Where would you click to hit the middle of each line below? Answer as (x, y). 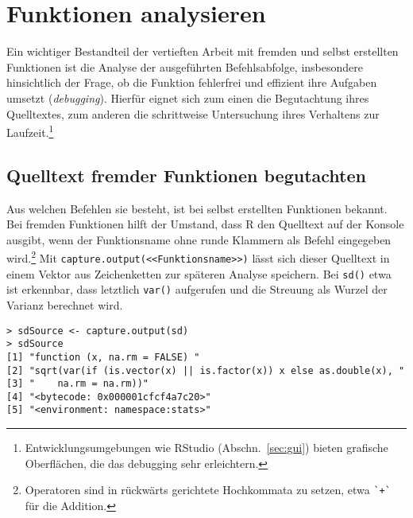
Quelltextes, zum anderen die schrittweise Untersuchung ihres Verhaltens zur (193, 113)
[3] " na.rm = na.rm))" (77, 384)
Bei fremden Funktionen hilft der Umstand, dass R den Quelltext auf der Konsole (205, 224)
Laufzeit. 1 (30, 131)
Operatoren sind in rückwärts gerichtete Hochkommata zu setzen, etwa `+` (208, 490)
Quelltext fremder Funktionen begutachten (186, 175)
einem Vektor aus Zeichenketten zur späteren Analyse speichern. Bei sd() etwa (199, 273)
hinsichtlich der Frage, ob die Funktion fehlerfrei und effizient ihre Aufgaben (192, 82)
